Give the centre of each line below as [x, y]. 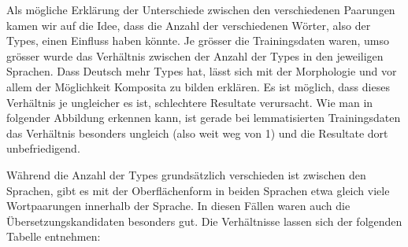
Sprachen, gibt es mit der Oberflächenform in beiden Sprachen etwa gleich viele [198, 190]
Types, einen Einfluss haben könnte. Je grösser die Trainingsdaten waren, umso [198, 41]
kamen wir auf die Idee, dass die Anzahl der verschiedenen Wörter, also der [189, 25]
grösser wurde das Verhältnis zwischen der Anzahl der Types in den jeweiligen [195, 55]
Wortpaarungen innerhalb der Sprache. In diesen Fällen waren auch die [178, 206]
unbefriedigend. [43, 148]
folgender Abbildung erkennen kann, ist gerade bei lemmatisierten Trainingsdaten [204, 118]
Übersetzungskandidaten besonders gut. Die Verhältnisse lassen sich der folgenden [204, 221]
